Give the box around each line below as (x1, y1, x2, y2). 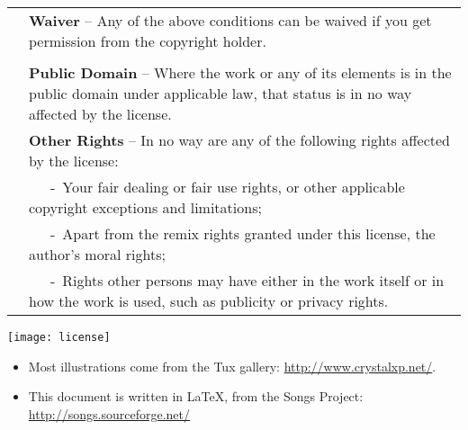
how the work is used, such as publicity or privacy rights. (29, 291, 389, 311)
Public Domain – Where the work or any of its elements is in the (29, 62, 452, 83)
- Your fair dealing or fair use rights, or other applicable (50, 176, 405, 197)
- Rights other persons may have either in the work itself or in (50, 270, 445, 291)
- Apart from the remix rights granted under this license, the (50, 223, 436, 244)
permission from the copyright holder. (29, 31, 266, 51)
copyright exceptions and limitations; (29, 197, 262, 218)
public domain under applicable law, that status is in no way (29, 83, 412, 103)
